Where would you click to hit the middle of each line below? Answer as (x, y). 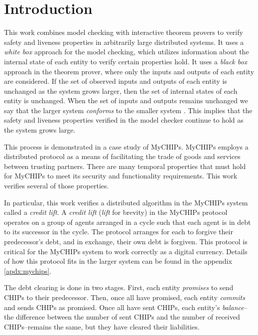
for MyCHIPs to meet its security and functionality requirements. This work (121, 176)
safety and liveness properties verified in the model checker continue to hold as (124, 120)
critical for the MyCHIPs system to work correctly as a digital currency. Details (126, 251)
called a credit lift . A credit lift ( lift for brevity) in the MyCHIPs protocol (116, 212)
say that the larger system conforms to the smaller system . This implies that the (128, 110)
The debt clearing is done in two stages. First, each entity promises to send (119, 287)
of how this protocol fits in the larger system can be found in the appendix (118, 261)
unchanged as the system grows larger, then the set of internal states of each (121, 90)
